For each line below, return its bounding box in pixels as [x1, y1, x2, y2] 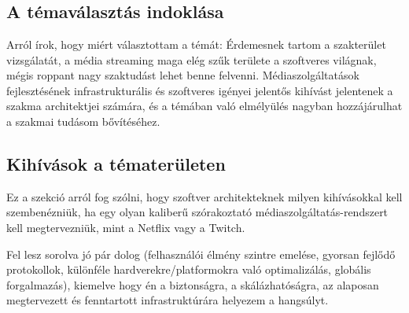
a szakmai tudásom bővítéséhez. [6, 112, 160, 129]
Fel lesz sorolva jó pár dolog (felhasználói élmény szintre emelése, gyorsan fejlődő [6, 245, 396, 262]
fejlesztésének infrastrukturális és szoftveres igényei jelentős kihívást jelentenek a [6, 82, 393, 98]
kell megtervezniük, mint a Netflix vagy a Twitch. [6, 219, 245, 235]
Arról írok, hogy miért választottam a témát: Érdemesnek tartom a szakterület [6, 36, 386, 52]
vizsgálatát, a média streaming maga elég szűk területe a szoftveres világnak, [6, 51, 377, 68]
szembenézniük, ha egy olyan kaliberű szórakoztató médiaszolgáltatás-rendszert [6, 204, 389, 220]
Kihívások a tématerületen [6, 151, 226, 175]
